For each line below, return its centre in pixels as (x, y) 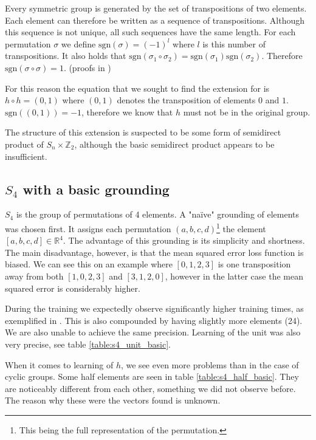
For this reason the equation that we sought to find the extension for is (137, 88)
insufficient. (26, 156)
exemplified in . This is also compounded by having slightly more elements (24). (154, 320)
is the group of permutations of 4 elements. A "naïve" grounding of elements (158, 214)
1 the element (241, 227)
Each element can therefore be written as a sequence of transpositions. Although (155, 20)
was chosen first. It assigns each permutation (88, 228)
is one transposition (254, 264)
